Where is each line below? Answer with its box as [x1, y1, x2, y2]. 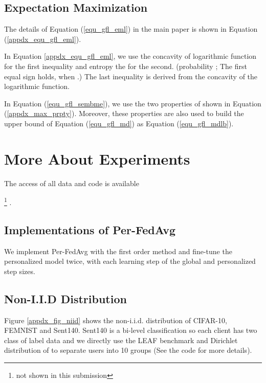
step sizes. [4, 265, 35, 276]
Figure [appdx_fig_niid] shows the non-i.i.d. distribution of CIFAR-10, [4, 314, 227, 325]
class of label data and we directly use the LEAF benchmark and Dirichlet [4, 334, 238, 345]
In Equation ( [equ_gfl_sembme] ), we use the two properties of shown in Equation [4, 98, 261, 108]
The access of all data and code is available [4, 177, 139, 188]
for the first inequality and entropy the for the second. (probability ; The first [4, 60, 247, 71]
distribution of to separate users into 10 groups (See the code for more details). [4, 345, 252, 355]
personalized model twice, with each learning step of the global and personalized [4, 256, 256, 266]
